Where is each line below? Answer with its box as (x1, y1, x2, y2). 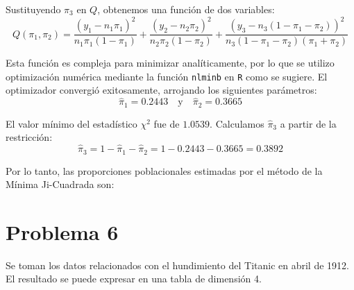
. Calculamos (210, 116, 264, 130)
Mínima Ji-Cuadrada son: (6, 177, 115, 191)
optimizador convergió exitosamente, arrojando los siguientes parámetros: (6, 83, 317, 97)
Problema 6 (6, 217, 119, 246)
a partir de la (280, 116, 337, 130)
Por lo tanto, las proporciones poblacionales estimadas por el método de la (6, 163, 323, 178)
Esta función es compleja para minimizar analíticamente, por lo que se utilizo (6, 56, 335, 70)
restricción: (6, 130, 53, 144)
